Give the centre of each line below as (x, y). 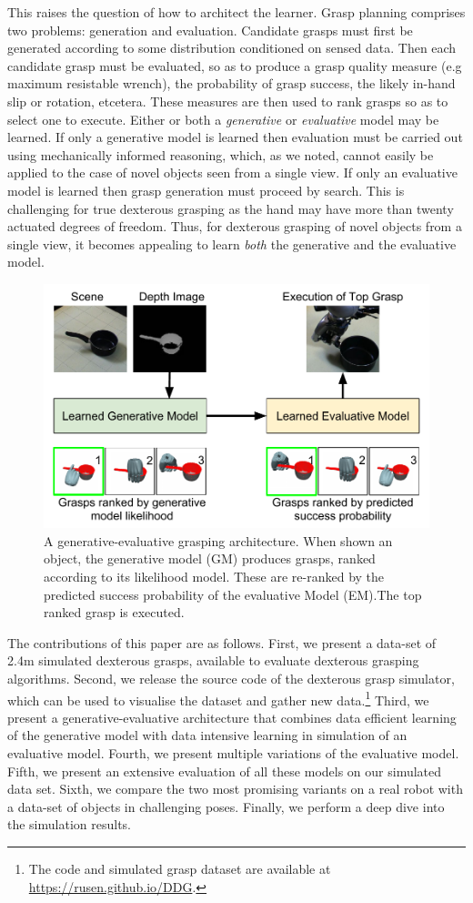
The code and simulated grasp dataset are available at (180, 869)
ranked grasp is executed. (114, 612)
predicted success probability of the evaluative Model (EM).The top (233, 594)
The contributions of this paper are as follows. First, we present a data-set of (222, 642)
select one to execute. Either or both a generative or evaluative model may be (223, 119)
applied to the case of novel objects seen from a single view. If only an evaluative (232, 172)
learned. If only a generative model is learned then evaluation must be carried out (235, 137)
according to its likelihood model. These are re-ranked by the (214, 577)
